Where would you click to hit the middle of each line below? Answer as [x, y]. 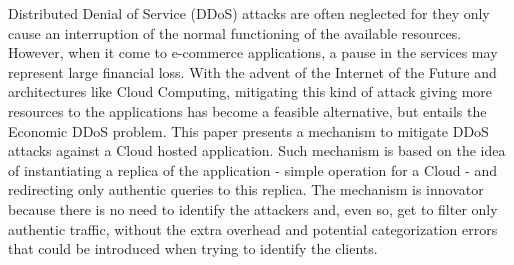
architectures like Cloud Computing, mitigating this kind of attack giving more [250, 91]
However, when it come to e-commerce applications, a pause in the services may [253, 52]
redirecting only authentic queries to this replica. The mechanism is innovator [246, 189]
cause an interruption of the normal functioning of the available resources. [235, 32]
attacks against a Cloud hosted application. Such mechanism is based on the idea [257, 150]
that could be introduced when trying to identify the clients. [193, 248]
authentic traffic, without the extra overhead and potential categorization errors [253, 228]
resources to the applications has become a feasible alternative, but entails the [247, 110]
